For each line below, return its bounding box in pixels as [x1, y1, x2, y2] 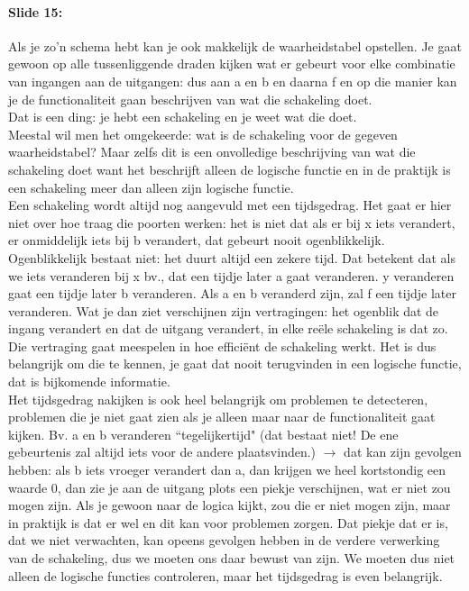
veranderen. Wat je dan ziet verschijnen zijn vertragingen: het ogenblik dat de [8, 301, 439, 320]
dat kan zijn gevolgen [344, 442, 462, 461]
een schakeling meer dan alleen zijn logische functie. [8, 177, 294, 196]
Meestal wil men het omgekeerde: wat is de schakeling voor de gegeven [8, 124, 398, 143]
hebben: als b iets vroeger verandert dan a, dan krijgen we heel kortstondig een [8, 460, 446, 479]
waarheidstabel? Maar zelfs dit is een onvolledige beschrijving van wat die [8, 142, 416, 161]
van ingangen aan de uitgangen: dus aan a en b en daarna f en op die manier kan [8, 71, 457, 90]
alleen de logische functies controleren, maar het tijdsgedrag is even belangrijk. [8, 566, 443, 585]
